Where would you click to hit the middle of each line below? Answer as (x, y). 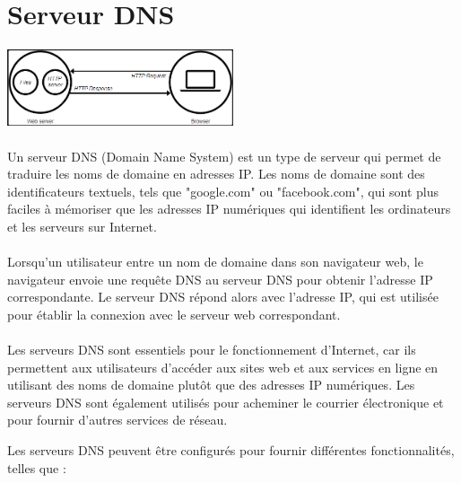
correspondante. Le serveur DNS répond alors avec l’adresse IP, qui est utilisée (223, 297)
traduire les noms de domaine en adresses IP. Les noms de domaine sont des (216, 174)
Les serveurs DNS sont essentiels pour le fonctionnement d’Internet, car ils (212, 350)
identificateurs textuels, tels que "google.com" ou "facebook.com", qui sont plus (223, 191)
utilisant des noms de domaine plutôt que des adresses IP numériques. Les (211, 385)
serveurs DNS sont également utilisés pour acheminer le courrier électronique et (226, 402)
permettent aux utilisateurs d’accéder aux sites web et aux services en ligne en (223, 367)
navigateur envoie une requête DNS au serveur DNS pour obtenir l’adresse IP (220, 279)
